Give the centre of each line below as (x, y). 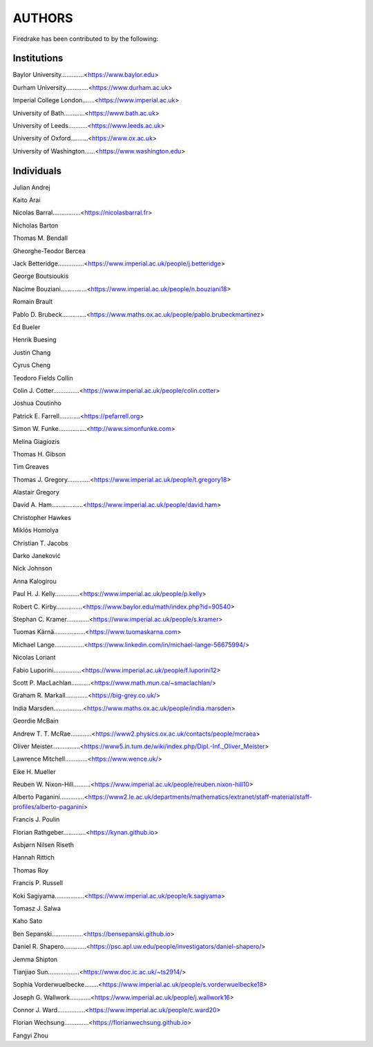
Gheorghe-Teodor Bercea (49, 251)
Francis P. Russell (38, 883)
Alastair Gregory (36, 492)
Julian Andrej (32, 187)
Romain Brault (33, 302)
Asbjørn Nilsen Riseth (44, 845)
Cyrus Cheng (32, 365)
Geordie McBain (36, 721)
